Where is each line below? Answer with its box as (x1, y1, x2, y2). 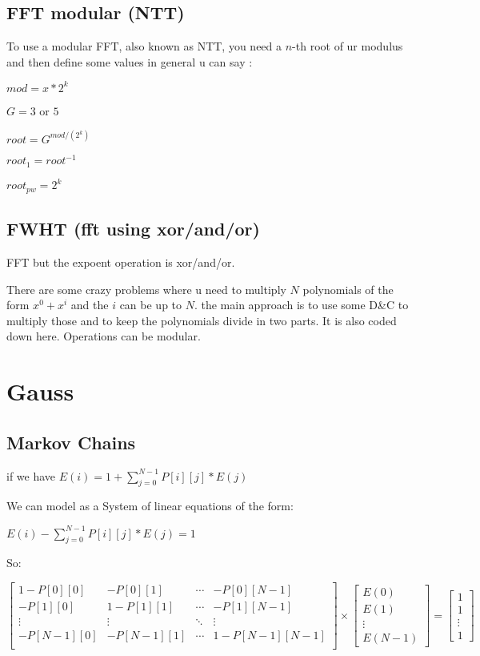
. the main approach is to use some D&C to (194, 296, 409, 313)
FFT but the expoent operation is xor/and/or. (6, 254, 235, 271)
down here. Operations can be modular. (6, 328, 201, 344)
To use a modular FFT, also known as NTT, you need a (6, 38, 282, 54)
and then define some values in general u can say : (6, 53, 253, 70)
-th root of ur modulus (292, 38, 403, 54)
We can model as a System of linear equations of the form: (6, 497, 294, 514)
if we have (6, 467, 56, 484)
